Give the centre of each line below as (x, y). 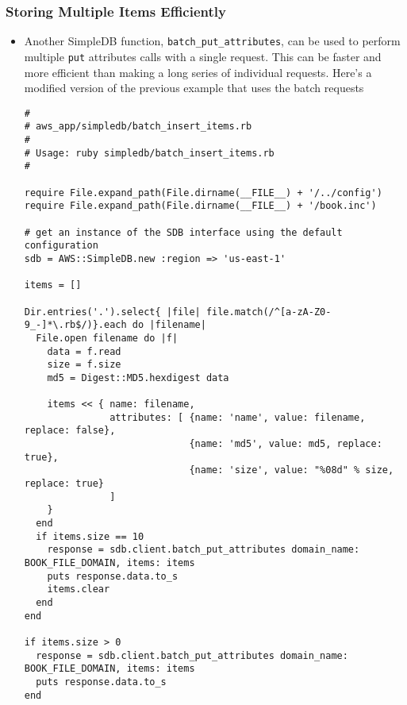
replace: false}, (70, 431)
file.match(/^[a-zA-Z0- (269, 312)
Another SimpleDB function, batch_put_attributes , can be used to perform (212, 41)
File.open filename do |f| (107, 338)
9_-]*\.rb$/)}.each (75, 325)
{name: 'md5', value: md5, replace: (286, 444)
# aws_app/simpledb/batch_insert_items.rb (138, 127)
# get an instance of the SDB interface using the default (183, 232)
